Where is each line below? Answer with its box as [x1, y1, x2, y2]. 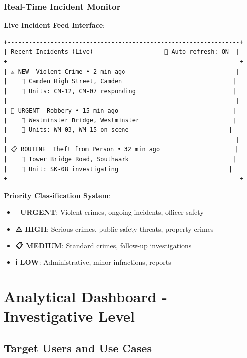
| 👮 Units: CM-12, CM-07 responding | [4, 87, 236, 95]
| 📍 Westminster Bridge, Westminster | [4, 117, 236, 124]
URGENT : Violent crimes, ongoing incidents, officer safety [20, 207, 204, 217]
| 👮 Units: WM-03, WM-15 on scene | [4, 126, 233, 134]
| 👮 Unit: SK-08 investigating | [4, 165, 233, 173]
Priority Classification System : [4, 190, 111, 200]
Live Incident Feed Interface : [4, 20, 105, 30]
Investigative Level [4, 306, 135, 326]
